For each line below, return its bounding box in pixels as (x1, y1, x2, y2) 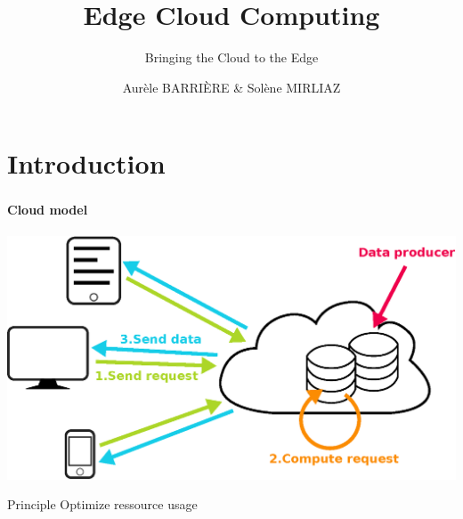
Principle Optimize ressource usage (7, 495, 198, 514)
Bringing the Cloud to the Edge (144, 48, 319, 67)
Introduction (7, 145, 166, 182)
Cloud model (7, 200, 88, 219)
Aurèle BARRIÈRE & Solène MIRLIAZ (122, 77, 341, 96)
